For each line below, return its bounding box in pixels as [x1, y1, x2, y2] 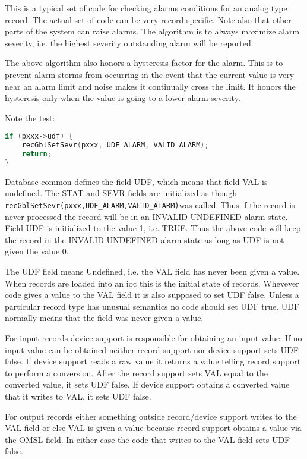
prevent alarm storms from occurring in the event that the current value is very [5, 68, 295, 80]
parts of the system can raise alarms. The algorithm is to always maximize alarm [5, 25, 300, 37]
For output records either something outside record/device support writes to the [5, 410, 297, 422]
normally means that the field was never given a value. [5, 312, 204, 324]
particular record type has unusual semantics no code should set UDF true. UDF [5, 300, 300, 312]
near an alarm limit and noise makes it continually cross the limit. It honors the [5, 80, 296, 92]
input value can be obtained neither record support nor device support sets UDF [5, 343, 299, 356]
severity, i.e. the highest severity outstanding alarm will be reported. [5, 36, 254, 49]
